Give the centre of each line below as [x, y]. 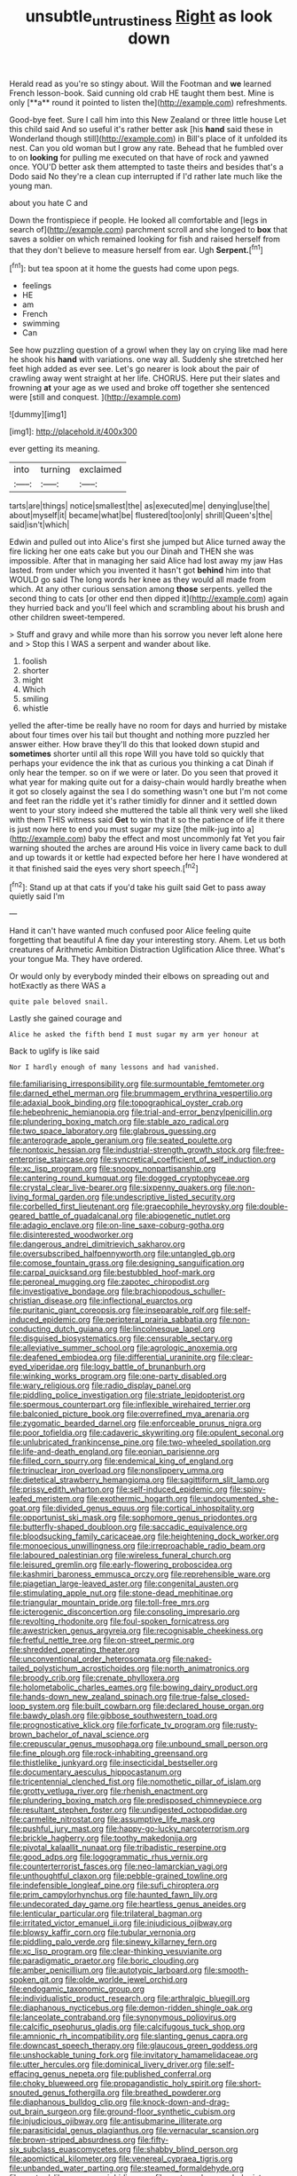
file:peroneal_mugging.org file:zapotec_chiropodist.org [109, 1282]
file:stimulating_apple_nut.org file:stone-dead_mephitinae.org [121, 1593]
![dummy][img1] [38, 414]
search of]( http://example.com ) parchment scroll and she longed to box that [148, 229]
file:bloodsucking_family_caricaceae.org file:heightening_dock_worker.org [144, 1536]
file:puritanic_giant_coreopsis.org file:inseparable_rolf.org [114, 1310]
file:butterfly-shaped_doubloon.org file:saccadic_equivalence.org [129, 1527]
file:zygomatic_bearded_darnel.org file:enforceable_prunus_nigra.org [135, 1423]
